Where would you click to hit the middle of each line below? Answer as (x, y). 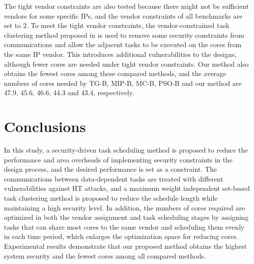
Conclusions (45, 126)
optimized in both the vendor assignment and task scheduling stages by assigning (126, 217)
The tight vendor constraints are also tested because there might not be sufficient (127, 6)
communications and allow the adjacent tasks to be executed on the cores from (123, 44)
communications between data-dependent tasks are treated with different (114, 178)
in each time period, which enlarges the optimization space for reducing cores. (121, 236)
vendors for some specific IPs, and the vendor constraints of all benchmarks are (123, 15)
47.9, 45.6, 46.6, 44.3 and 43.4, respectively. (69, 92)
